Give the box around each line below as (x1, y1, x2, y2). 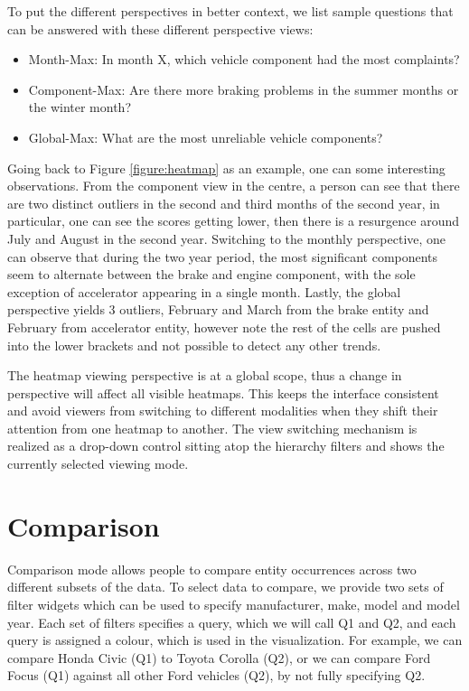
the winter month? (28, 98, 132, 117)
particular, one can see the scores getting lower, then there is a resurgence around (7, 211, 459, 230)
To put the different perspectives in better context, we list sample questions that (7, 2, 454, 20)
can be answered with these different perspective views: (7, 19, 314, 38)
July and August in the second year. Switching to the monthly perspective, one (7, 229, 446, 247)
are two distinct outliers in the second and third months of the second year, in (7, 193, 440, 212)
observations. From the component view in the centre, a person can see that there (7, 176, 460, 195)
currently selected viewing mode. (7, 454, 189, 473)
